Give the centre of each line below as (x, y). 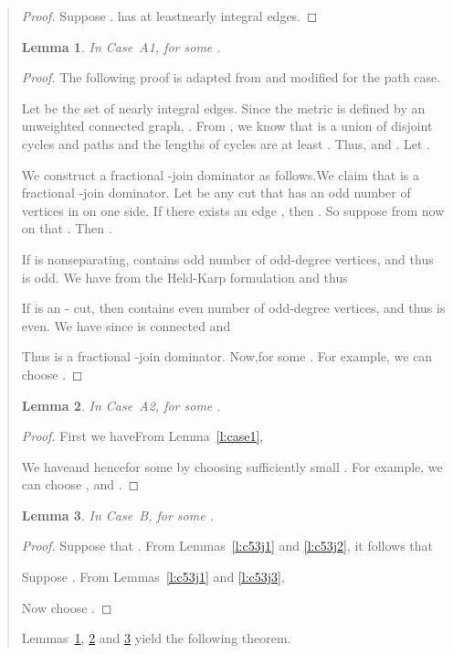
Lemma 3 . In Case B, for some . (117, 515)
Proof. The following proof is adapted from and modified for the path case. (231, 77)
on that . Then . (67, 228)
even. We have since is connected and (126, 325)
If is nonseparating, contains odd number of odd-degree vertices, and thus (227, 258)
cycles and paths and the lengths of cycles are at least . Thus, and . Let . (226, 143)
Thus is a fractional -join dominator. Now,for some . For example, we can (227, 356)
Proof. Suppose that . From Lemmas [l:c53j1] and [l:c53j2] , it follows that (227, 546)
